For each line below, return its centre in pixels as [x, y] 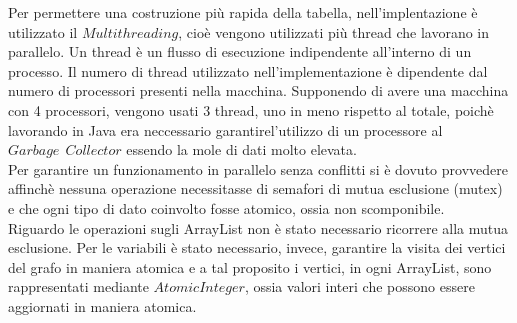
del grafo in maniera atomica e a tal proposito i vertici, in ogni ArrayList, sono [250, 266]
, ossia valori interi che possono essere [359, 286]
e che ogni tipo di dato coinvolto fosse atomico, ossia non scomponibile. [226, 207]
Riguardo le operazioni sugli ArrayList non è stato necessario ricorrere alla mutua [258, 227]
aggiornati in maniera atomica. [102, 305]
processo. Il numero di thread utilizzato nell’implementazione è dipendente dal [248, 70]
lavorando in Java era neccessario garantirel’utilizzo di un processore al [225, 129]
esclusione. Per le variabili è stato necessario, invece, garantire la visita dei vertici [257, 247]
